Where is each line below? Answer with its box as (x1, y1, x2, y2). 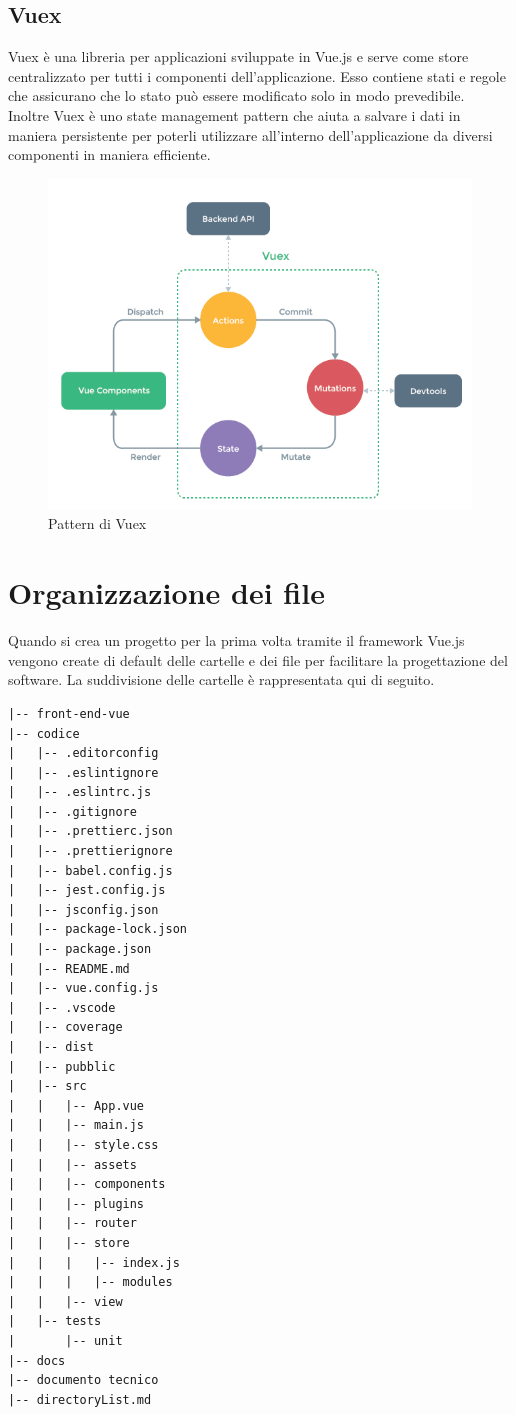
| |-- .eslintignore (8, 765, 159, 780)
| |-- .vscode (8, 1000, 116, 1015)
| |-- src (8, 1079, 87, 1094)
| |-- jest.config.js (8, 883, 166, 898)
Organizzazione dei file (8, 572, 325, 613)
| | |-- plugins (8, 1196, 145, 1211)
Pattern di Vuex (48, 513, 147, 534)
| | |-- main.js (8, 1118, 145, 1133)
